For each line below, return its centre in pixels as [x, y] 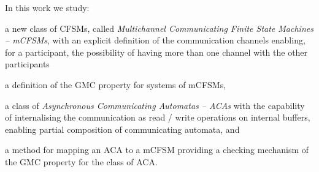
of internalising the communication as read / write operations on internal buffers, [158, 117]
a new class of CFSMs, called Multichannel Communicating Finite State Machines [159, 28]
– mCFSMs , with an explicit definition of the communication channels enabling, [155, 40]
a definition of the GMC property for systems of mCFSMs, [116, 84]
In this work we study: [47, 7]
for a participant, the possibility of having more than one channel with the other [156, 52]
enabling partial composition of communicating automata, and [122, 129]
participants [27, 64]
